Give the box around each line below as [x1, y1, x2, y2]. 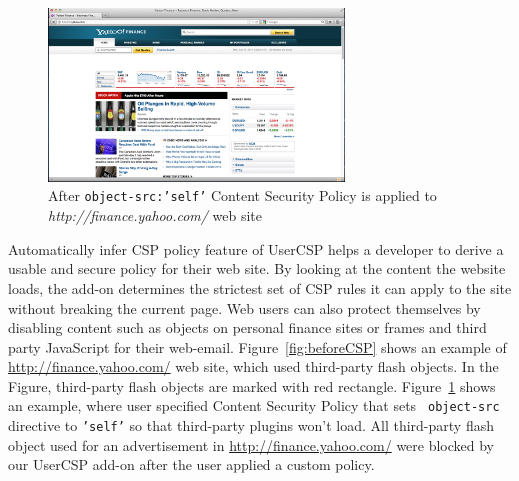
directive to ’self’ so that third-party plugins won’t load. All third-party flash [8, 415, 494, 436]
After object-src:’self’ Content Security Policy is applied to [48, 185, 437, 206]
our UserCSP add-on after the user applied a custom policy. [8, 454, 375, 475]
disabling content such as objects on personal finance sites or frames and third [8, 317, 487, 338]
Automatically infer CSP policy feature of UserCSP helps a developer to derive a [8, 238, 504, 259]
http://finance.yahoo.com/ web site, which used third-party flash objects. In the [8, 356, 499, 377]
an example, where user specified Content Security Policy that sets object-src [8, 395, 500, 416]
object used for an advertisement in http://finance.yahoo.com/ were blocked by [8, 434, 495, 455]
